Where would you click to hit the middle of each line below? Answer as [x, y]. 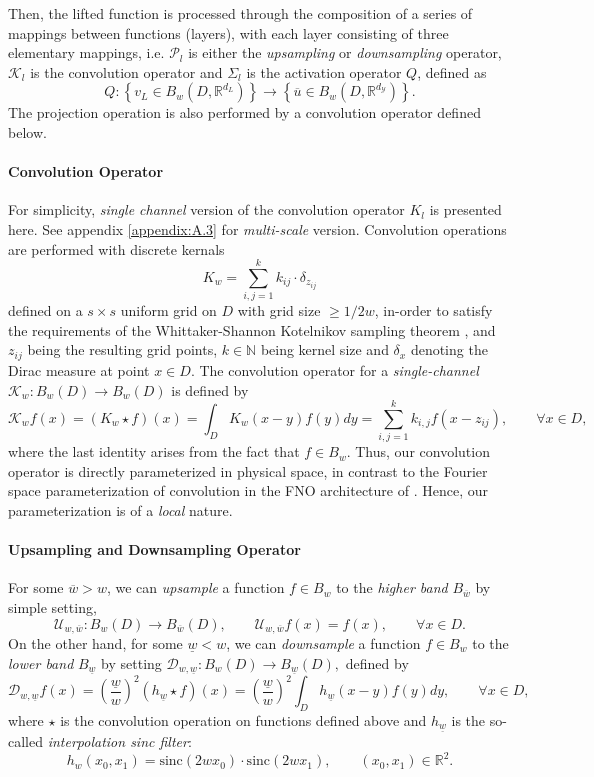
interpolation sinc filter [117, 740]
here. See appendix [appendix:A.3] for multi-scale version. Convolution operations [257, 228]
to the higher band [392, 587]
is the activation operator [324, 71]
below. [27, 131]
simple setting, [52, 606]
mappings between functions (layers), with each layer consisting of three [228, 32]
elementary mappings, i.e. [86, 52]
